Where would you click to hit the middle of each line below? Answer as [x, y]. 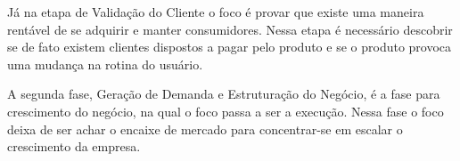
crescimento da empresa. [74, 146]
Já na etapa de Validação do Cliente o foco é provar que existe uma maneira [216, 12]
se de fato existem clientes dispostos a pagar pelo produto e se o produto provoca [230, 47]
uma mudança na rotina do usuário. [105, 64]
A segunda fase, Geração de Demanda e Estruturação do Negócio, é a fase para [224, 94]
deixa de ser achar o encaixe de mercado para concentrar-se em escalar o [205, 129]
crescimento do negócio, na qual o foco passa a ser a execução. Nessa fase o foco [226, 111]
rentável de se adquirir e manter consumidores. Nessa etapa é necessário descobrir [230, 29]
